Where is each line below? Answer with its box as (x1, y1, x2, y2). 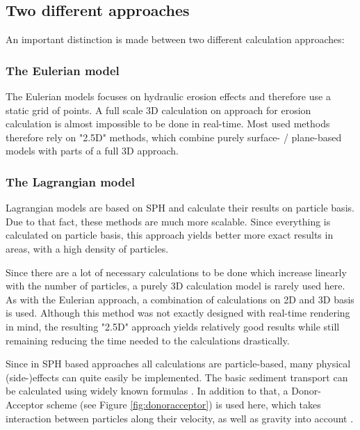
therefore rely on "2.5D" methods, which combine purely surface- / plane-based (6, 129, 342, 144)
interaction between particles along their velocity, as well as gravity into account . (6, 411, 354, 425)
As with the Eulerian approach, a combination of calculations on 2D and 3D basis (6, 292, 354, 306)
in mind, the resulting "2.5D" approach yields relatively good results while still (6, 319, 340, 333)
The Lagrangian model (6, 173, 136, 190)
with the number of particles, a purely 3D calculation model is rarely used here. (6, 278, 345, 293)
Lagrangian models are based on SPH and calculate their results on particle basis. (6, 200, 354, 215)
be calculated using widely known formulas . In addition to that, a (6, 383, 288, 398)
